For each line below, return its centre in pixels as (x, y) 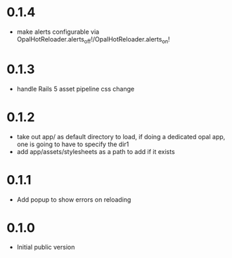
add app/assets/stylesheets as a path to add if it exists (96, 151)
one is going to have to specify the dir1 (73, 144)
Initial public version (46, 247)
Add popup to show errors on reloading (74, 199)
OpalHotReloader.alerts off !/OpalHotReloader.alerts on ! (93, 40)
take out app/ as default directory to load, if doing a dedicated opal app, (121, 136)
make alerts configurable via (58, 32)
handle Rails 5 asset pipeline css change (76, 89)
